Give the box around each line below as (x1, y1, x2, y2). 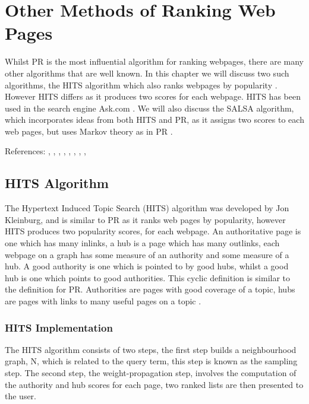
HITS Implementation (5, 320, 113, 335)
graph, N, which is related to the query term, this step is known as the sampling (5, 355, 298, 367)
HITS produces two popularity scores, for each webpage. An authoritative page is (5, 225, 301, 237)
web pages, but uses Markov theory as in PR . (5, 125, 173, 137)
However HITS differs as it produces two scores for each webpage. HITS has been (5, 90, 301, 103)
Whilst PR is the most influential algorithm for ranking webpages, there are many (5, 55, 304, 68)
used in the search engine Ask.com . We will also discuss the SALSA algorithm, (5, 101, 294, 114)
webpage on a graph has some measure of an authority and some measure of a (5, 248, 289, 260)
